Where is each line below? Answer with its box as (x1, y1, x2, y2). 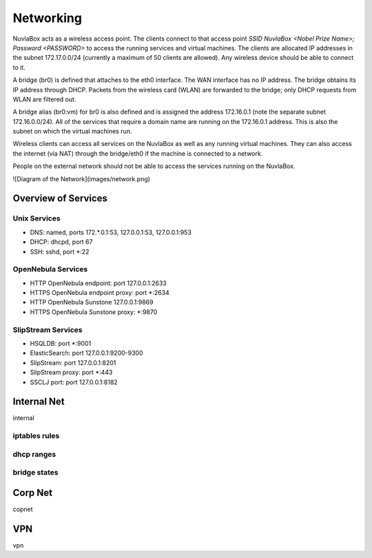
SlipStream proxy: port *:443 (30, 369, 113, 377)
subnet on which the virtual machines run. (12, 127, 132, 136)
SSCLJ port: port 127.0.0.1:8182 (30, 378, 118, 386)
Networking (12, 10, 83, 25)
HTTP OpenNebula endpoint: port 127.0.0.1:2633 (30, 279, 167, 287)
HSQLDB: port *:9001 (30, 340, 92, 348)
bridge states (12, 468, 59, 477)
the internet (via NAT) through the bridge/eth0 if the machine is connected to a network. (12, 149, 263, 158)
